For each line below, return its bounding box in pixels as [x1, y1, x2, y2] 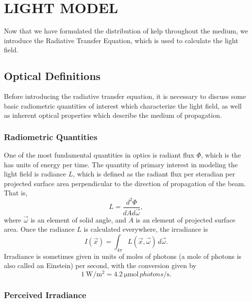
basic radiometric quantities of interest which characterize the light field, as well [4, 100, 242, 111]
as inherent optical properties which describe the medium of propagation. [4, 110, 222, 120]
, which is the [201, 150, 241, 160]
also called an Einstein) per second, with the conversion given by [4, 260, 197, 270]
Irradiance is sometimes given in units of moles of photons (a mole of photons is [4, 251, 242, 261]
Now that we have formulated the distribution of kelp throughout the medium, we [4, 26, 248, 36]
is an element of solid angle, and [30, 214, 126, 224]
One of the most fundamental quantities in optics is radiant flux [4, 150, 194, 160]
